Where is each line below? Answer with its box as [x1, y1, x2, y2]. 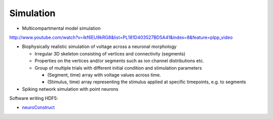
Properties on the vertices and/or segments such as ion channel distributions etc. [34, 58, 204, 64]
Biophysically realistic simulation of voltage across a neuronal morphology [22, 43, 177, 50]
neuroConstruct [22, 104, 55, 110]
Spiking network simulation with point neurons [22, 86, 119, 92]
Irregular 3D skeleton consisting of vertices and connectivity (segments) [34, 50, 186, 56]
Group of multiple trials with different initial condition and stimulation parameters [34, 65, 202, 71]
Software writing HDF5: [9, 95, 58, 101]
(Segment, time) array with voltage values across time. [47, 72, 161, 78]
